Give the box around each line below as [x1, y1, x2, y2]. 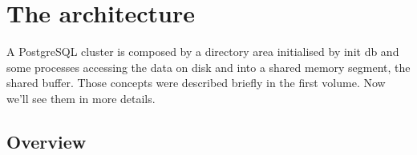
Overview [6, 129, 87, 153]
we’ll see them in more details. [6, 89, 156, 106]
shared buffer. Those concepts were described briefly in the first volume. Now [6, 74, 386, 91]
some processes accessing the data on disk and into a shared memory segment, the [6, 58, 411, 75]
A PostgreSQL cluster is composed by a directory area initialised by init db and [6, 43, 399, 60]
